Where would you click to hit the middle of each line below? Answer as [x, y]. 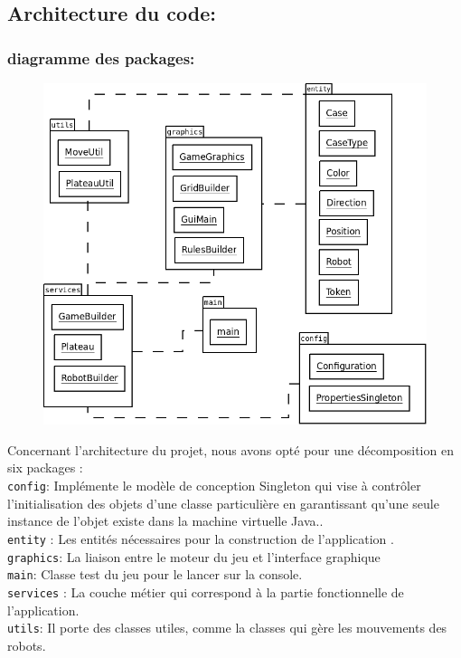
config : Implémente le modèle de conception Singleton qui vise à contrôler [214, 486]
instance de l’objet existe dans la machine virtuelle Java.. [165, 521]
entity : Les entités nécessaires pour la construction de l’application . [201, 538]
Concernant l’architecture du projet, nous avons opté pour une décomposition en [230, 449]
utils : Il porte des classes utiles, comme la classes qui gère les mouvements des [227, 628]
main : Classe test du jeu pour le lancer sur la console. [155, 574]
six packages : [45, 467]
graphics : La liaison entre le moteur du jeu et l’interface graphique [194, 556]
